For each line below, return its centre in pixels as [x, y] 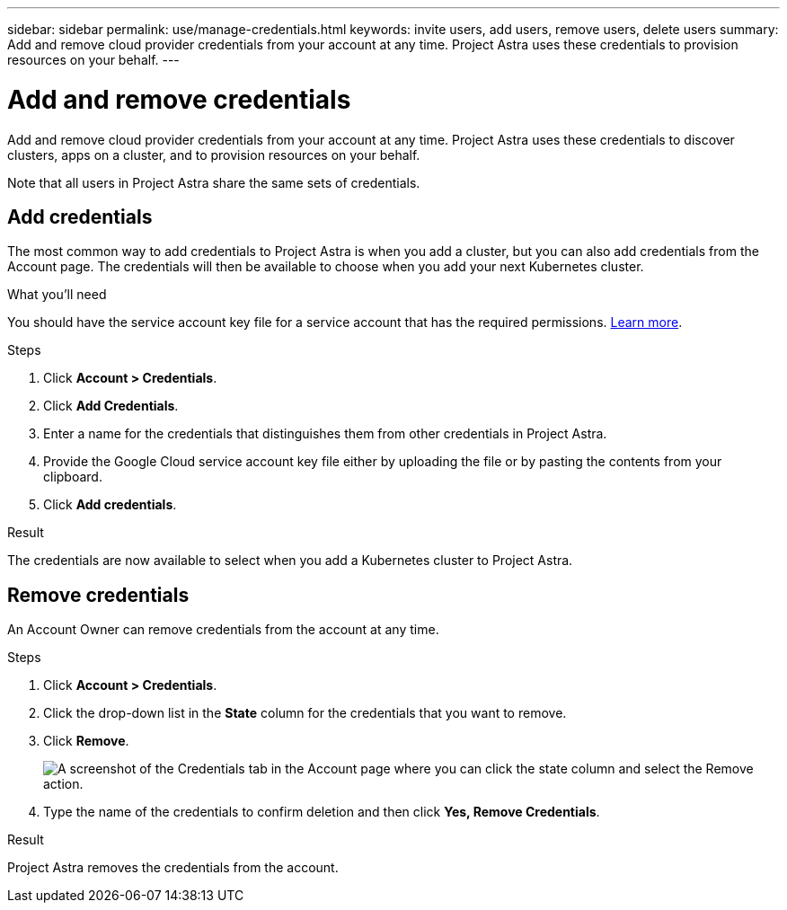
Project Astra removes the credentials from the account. [173, 868]
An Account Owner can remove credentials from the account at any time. [223, 630]
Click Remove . [86, 741]
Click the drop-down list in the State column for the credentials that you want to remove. [305, 713]
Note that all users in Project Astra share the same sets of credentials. [214, 182]
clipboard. [73, 477]
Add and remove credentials [179, 99]
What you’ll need [57, 295]
